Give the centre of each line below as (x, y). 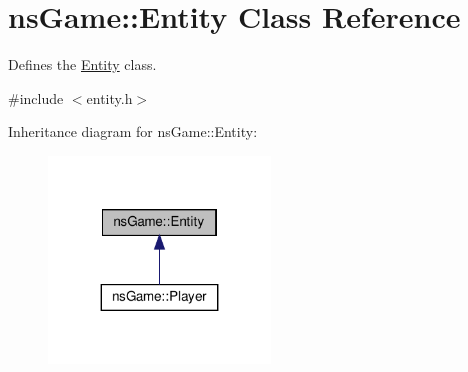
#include (36, 97)
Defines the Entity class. (82, 64)
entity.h (109, 97)
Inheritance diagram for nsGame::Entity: (133, 131)
